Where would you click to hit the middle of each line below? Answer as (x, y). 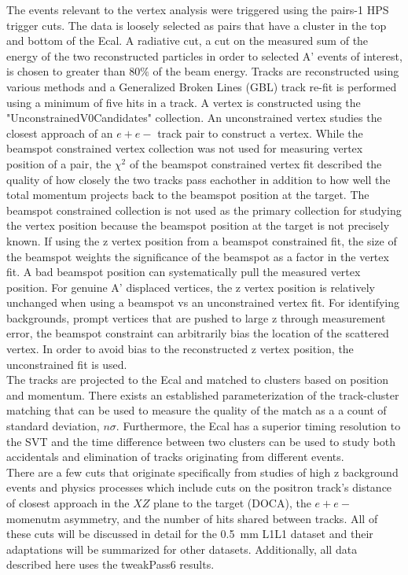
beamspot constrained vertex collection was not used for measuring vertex (185, 148)
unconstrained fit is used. (67, 364)
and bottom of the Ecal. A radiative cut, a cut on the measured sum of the (187, 41)
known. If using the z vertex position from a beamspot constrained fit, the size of (202, 240)
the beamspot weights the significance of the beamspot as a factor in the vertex (198, 256)
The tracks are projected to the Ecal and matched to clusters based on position (198, 380)
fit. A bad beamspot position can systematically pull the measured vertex (184, 272)
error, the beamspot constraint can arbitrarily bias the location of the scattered (198, 333)
